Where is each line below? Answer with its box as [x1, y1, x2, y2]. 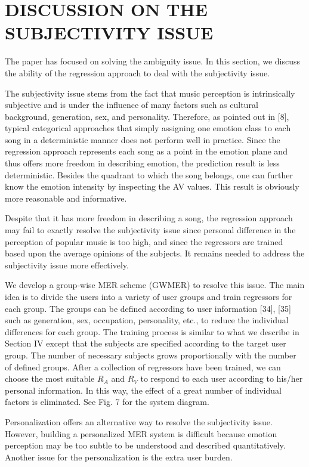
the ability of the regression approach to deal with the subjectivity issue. [5, 66, 270, 79]
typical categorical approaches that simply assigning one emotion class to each [5, 122, 291, 134]
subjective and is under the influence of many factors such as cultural [5, 98, 258, 111]
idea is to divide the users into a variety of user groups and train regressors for [5, 290, 292, 302]
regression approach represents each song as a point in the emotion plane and [5, 145, 288, 157]
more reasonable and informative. [5, 191, 127, 204]
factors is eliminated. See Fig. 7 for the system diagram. [5, 395, 209, 408]
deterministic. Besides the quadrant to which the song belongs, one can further [5, 168, 293, 181]
